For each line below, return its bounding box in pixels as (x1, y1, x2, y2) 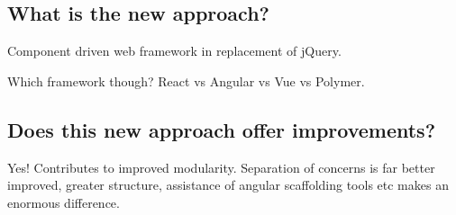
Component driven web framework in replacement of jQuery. (7, 41, 342, 60)
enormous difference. (7, 193, 120, 211)
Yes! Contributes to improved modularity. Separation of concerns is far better (7, 157, 435, 176)
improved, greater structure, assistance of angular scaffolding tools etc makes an (7, 175, 449, 194)
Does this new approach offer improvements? (7, 115, 436, 143)
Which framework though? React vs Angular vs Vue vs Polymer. (7, 71, 365, 90)
